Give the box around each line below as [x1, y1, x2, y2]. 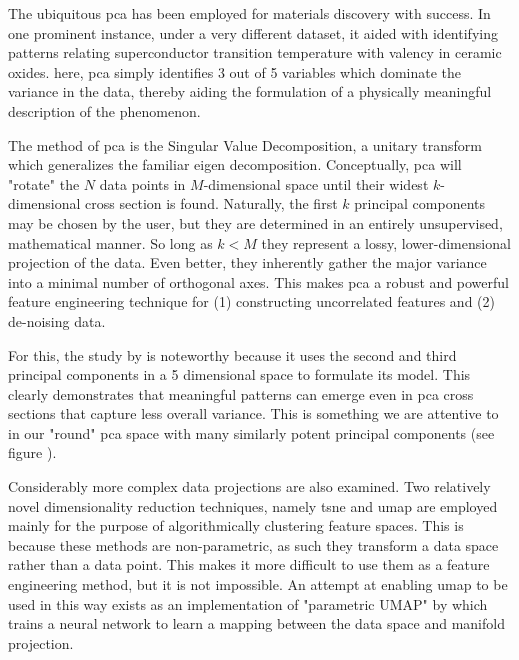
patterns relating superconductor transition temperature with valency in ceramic [8, 42, 502, 63]
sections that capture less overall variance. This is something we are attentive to [8, 403, 499, 424]
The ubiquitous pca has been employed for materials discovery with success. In [8, 3, 491, 23]
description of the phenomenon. [8, 100, 201, 121]
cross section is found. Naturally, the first [85, 193, 338, 214]
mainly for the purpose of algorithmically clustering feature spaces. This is [8, 515, 464, 536]
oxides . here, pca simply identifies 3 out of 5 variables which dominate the [8, 61, 462, 82]
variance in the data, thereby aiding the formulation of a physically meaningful [8, 81, 492, 102]
